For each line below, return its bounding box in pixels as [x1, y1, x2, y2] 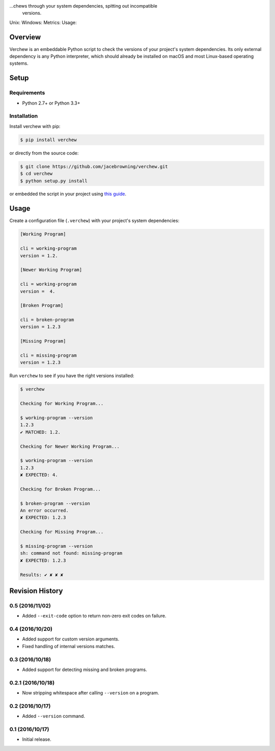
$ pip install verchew [20, 137, 77, 143]
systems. [9, 60, 29, 66]
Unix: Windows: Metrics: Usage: [9, 19, 77, 25]
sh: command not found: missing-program [20, 550, 122, 556]
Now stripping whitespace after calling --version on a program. [22, 690, 159, 696]
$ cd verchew [20, 171, 53, 177]
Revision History [9, 586, 63, 595]
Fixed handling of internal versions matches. [22, 643, 116, 649]
